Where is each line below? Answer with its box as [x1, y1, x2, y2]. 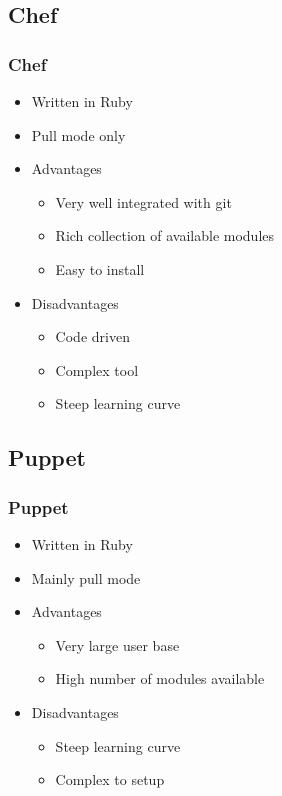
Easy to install [55, 258, 145, 279]
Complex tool [55, 359, 139, 380]
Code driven [55, 326, 130, 347]
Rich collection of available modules [55, 225, 275, 246]
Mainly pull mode [31, 567, 141, 588]
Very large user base [55, 634, 180, 655]
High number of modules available [55, 668, 265, 689]
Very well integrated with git [55, 191, 232, 212]
